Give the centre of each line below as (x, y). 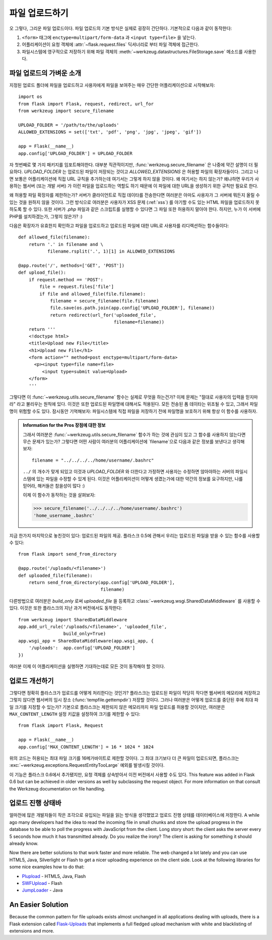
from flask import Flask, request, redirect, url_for (86, 104)
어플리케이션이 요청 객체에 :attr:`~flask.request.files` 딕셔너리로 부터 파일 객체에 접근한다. (111, 44)
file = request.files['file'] (77, 287)
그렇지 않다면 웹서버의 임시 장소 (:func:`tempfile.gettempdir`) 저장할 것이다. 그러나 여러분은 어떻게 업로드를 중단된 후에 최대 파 (134, 700)
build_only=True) (85, 634)
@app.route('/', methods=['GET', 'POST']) (72, 265)
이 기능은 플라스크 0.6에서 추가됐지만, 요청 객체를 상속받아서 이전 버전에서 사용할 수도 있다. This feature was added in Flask (132, 774)
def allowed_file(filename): (54, 237)
